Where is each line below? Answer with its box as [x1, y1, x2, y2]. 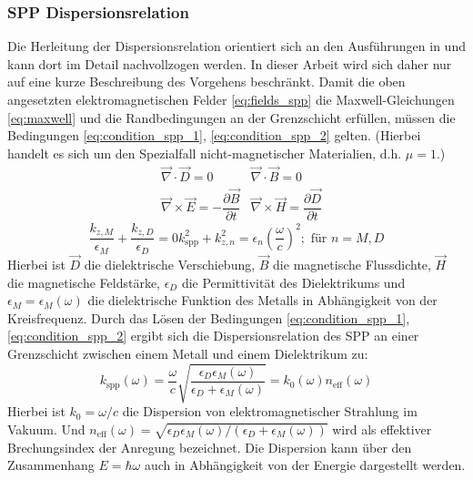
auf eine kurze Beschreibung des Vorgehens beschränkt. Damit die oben [7, 72, 406, 91]
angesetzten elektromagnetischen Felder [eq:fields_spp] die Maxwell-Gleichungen [7, 90, 455, 108]
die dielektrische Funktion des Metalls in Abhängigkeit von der [87, 291, 438, 310]
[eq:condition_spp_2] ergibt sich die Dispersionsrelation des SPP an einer [7, 326, 419, 345]
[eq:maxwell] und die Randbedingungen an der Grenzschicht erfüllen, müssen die [7, 107, 456, 127]
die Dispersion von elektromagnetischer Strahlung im [122, 402, 418, 421]
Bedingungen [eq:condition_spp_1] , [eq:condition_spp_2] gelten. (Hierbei [7, 126, 421, 145]
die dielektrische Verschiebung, [84, 255, 256, 274]
